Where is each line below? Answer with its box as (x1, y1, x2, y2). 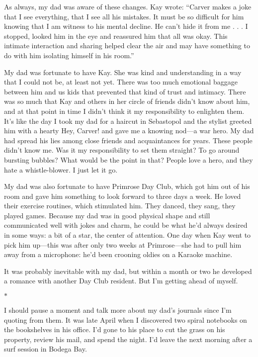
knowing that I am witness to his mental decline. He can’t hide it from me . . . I (4, 21, 248, 31)
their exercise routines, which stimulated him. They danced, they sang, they (4, 200, 236, 211)
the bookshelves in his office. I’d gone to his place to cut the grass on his (4, 324, 225, 335)
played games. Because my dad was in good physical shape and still (4, 210, 210, 220)
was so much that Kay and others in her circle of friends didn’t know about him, (4, 96, 250, 106)
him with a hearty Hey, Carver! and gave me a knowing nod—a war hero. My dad (4, 125, 254, 136)
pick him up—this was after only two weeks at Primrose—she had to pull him (4, 239, 242, 250)
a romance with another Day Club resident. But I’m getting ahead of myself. (4, 275, 238, 286)
